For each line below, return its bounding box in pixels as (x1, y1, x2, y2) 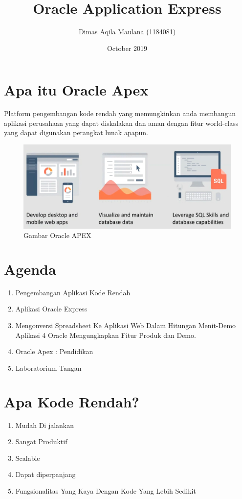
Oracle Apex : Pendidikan (15, 346, 93, 356)
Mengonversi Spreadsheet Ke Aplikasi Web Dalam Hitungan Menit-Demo (15, 320, 236, 331)
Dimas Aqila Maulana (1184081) (78, 26, 176, 37)
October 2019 (107, 43, 148, 53)
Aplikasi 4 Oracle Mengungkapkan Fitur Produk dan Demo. (15, 330, 196, 340)
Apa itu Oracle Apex (4, 80, 149, 100)
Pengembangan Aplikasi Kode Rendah (15, 287, 131, 297)
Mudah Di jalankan (15, 420, 74, 430)
